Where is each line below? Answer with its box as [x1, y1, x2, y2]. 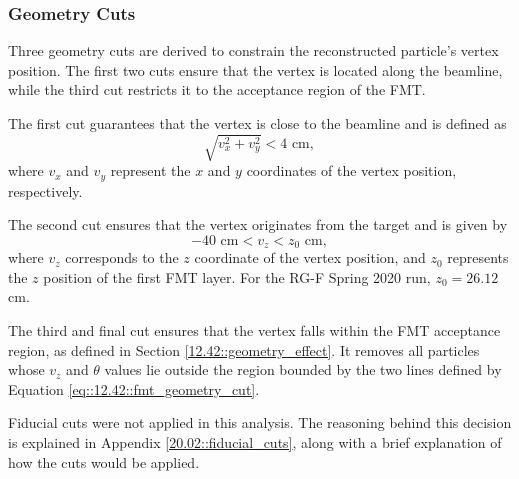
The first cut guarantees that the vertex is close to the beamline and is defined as [8, 113, 507, 133]
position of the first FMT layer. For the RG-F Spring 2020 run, [43, 266, 431, 287]
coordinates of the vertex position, [246, 160, 457, 181]
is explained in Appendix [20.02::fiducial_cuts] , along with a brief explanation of [8, 431, 502, 452]
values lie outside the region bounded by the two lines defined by [104, 359, 502, 380]
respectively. [8, 180, 83, 201]
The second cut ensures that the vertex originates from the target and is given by [8, 214, 508, 235]
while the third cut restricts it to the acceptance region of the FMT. [8, 79, 426, 100]
